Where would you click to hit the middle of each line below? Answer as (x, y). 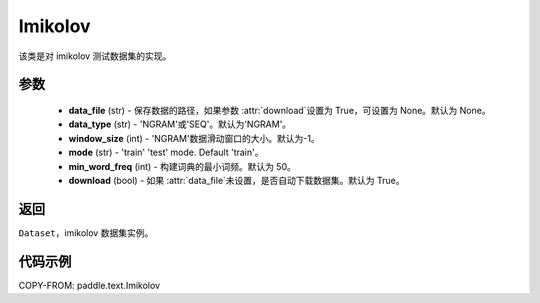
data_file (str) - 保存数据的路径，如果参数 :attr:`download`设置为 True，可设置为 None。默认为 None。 (279, 110)
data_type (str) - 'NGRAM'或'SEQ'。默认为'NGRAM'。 (180, 124)
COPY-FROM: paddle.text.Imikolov (89, 285)
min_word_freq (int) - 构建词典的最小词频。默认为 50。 (182, 166)
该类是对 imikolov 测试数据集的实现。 (95, 56)
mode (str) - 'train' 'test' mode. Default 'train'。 (166, 152)
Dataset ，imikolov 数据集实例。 (86, 232)
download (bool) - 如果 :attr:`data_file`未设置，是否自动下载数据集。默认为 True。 (236, 180)
